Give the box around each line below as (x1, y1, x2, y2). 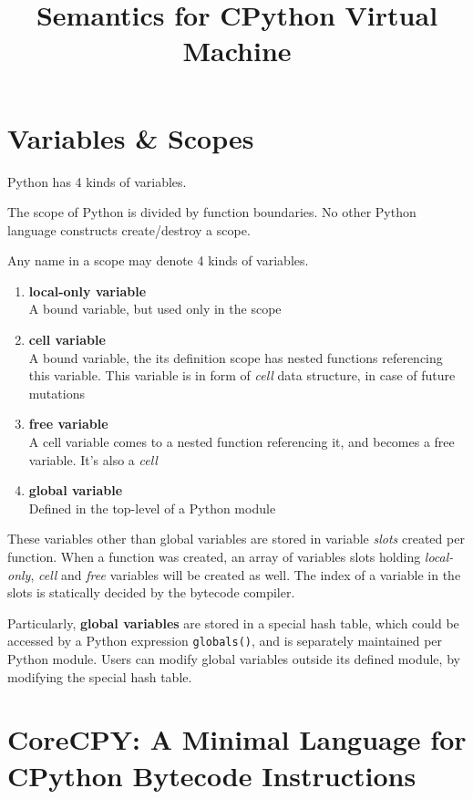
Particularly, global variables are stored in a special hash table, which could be (7, 613, 459, 632)
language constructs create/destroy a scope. (7, 220, 251, 239)
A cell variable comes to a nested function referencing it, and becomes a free (28, 432, 455, 451)
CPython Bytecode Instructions (7, 756, 416, 794)
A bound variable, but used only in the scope (28, 299, 282, 318)
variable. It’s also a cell (28, 450, 158, 469)
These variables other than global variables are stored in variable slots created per (7, 529, 465, 548)
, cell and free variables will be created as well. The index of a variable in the (30, 565, 461, 584)
